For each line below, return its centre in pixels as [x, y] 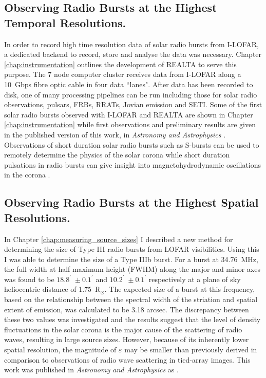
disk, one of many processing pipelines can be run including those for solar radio [131, 94]
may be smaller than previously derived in [191, 350]
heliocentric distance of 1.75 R [52, 289]
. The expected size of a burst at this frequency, [180, 289]
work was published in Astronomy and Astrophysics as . [91, 370]
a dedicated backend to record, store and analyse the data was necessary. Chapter [133, 54]
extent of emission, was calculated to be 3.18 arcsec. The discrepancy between [127, 309]
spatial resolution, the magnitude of [60, 350]
